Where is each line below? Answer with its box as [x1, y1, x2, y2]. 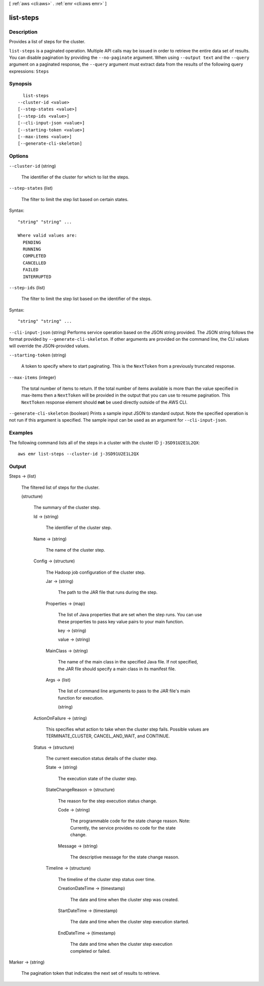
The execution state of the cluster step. [58, 775, 137, 782]
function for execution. [58, 695, 104, 701]
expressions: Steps [9, 68, 49, 74]
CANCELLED [22, 260, 46, 266]
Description [9, 28, 38, 35]
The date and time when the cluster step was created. [70, 896, 179, 902]
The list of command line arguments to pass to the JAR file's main [58, 688, 190, 694]
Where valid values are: [18, 233, 77, 238]
